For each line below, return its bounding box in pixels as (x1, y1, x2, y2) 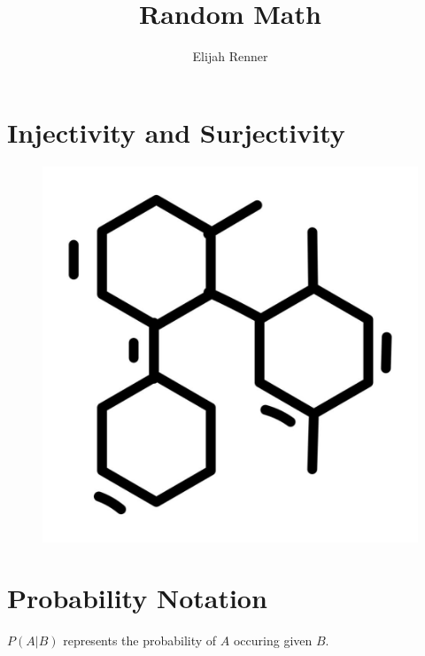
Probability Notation (7, 580, 267, 616)
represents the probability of (63, 631, 217, 650)
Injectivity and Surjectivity (7, 113, 345, 150)
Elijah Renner (192, 47, 268, 66)
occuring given (233, 631, 313, 650)
